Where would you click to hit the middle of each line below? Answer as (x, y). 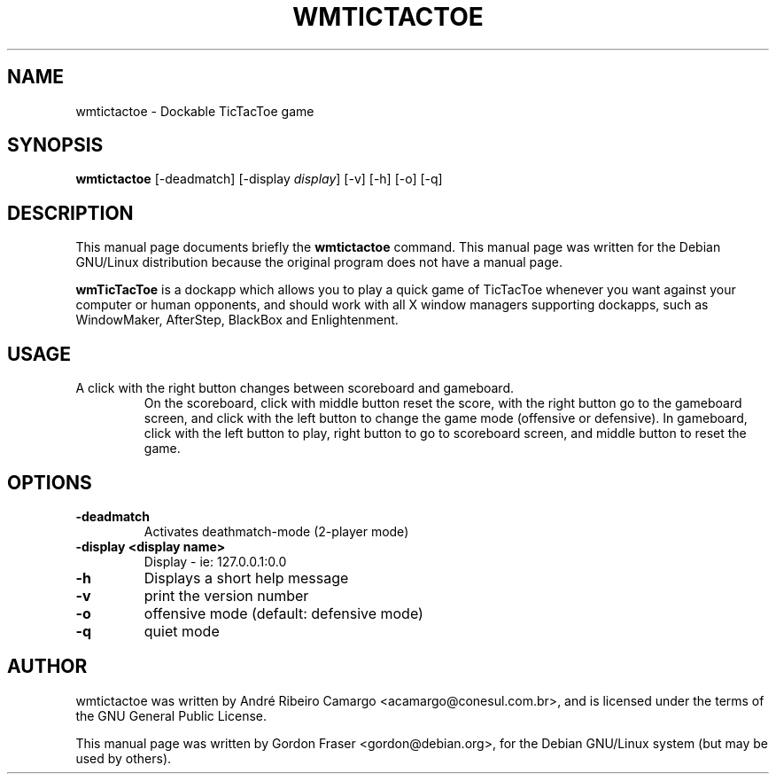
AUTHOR (47, 667)
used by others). (124, 758)
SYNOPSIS (55, 145)
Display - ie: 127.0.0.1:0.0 (215, 561)
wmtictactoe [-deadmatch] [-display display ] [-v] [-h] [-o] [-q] (259, 179)
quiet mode (182, 631)
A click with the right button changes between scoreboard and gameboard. (295, 388)
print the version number (226, 595)
